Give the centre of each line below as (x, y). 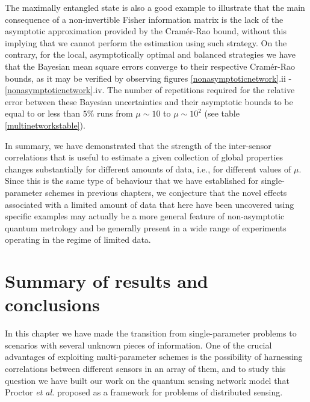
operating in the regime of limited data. (78, 239)
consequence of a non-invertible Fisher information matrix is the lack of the (144, 19)
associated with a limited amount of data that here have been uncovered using (150, 204)
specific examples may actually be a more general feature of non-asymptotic (145, 216)
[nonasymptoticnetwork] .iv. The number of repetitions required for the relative (150, 90)
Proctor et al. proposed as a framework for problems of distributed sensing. (144, 392)
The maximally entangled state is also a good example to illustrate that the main (155, 7)
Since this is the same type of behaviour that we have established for (132, 181)
